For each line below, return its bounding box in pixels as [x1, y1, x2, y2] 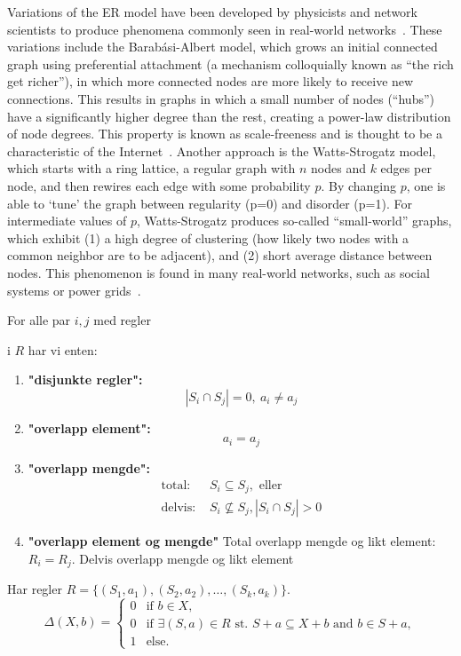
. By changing [321, 176, 397, 194]
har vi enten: [28, 340, 98, 359]
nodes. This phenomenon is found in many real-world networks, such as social [7, 263, 430, 281]
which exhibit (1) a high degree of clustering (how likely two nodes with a [7, 228, 409, 247]
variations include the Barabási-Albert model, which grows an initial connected [7, 37, 438, 56]
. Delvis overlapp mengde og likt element [71, 549, 294, 567]
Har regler [7, 580, 62, 598]
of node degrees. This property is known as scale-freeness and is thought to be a [7, 124, 442, 143]
